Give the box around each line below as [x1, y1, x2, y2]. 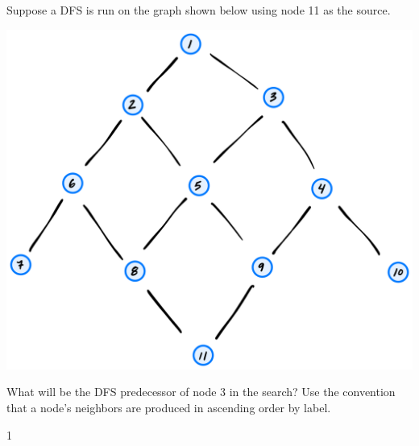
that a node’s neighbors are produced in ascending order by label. [6, 399, 331, 416]
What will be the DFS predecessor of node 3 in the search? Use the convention [6, 383, 396, 400]
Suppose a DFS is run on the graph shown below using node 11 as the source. [6, 2, 391, 18]
